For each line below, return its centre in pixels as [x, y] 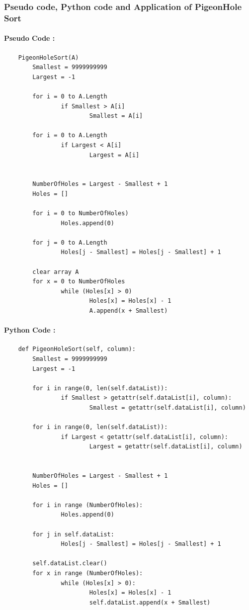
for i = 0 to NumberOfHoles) [81, 214]
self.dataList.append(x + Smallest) [150, 602]
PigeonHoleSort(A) [48, 57]
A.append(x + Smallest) [128, 311]
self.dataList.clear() [70, 564]
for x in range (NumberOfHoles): [88, 573]
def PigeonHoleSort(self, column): [77, 349]
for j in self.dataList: [73, 534]
